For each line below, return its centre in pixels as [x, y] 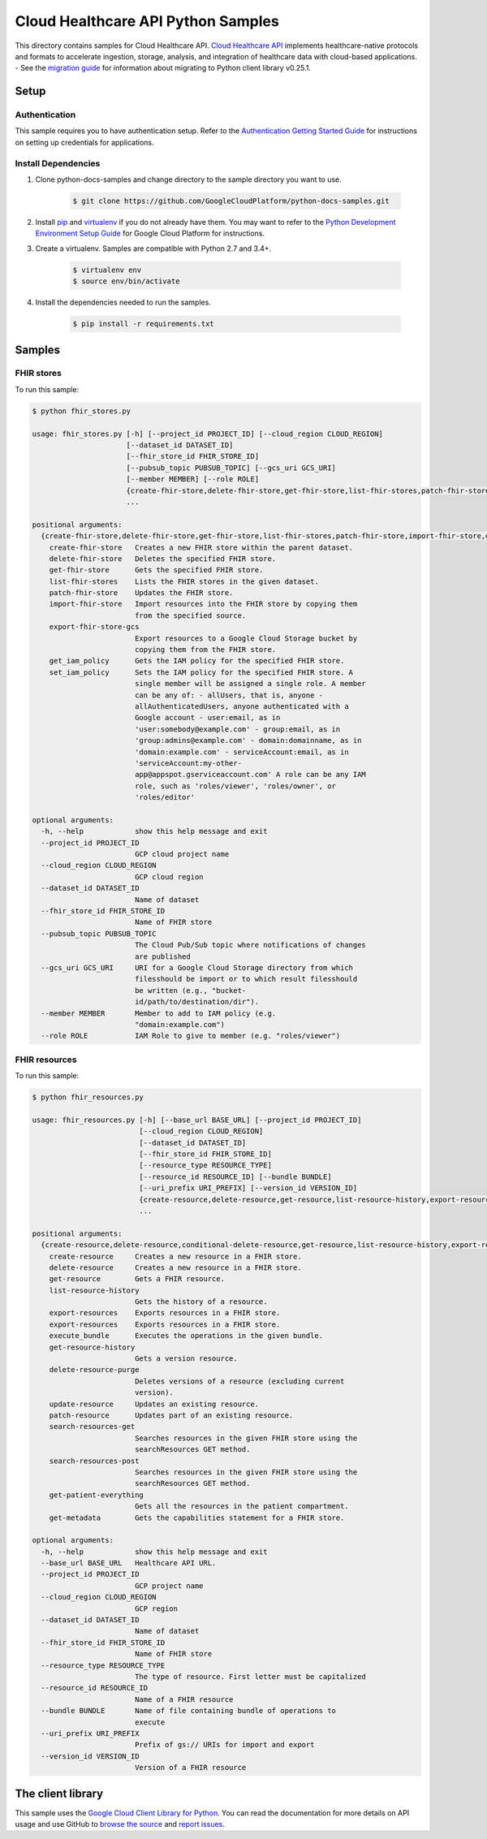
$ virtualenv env [107, 270]
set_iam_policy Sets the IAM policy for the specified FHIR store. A [201, 672]
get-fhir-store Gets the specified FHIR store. [156, 570]
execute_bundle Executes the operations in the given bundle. [186, 1336]
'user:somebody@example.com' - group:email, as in [237, 729]
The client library [59, 1793]
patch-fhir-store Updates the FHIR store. [141, 593]
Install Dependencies [58, 163]
